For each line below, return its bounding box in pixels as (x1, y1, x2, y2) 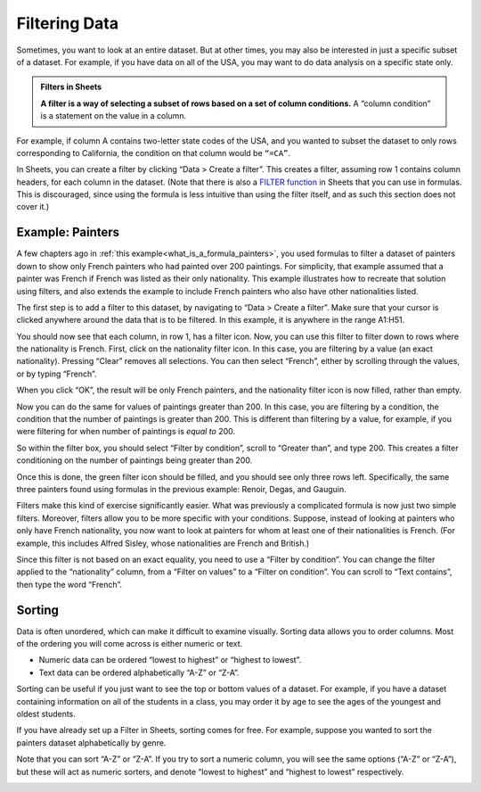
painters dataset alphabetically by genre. (16, 737, 167, 748)
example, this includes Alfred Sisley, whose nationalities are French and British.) (16, 538, 310, 549)
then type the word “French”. (16, 579, 123, 590)
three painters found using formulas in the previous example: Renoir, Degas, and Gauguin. (16, 484, 346, 494)
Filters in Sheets (40, 81, 102, 93)
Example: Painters (16, 225, 120, 240)
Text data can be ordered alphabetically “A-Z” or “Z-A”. (38, 667, 240, 678)
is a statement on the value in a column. (40, 111, 187, 121)
